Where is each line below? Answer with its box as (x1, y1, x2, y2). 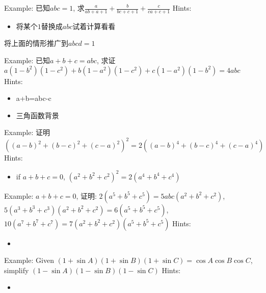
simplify (4, 264, 29, 275)
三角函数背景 (16, 110, 59, 120)
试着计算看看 (72, 20, 116, 31)
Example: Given (4, 255, 54, 265)
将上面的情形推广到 (4, 38, 68, 48)
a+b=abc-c (16, 93, 51, 103)
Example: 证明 (4, 127, 50, 138)
